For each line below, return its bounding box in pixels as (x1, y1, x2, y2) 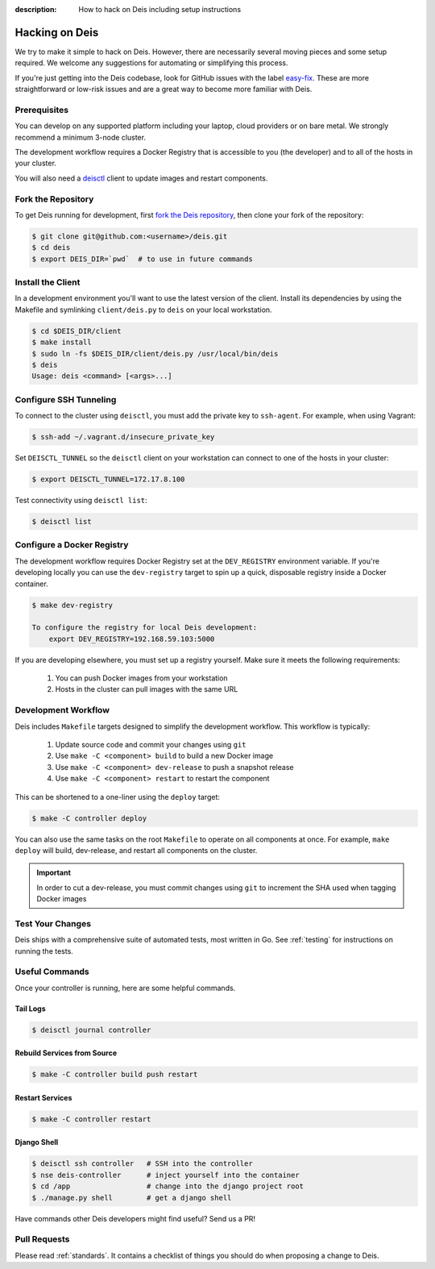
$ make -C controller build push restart (31, 1070, 198, 1080)
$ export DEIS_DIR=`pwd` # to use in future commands (31, 254, 253, 264)
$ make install (31, 338, 92, 347)
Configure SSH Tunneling (14, 393, 117, 405)
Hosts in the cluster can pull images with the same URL (55, 684, 238, 694)
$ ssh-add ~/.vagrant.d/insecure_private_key (31, 432, 215, 442)
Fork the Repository (14, 193, 94, 205)
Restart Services (14, 1092, 72, 1102)
